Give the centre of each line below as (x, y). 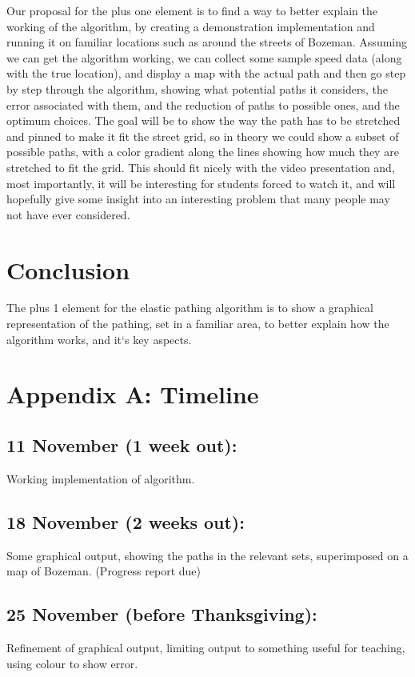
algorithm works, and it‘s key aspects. (99, 339)
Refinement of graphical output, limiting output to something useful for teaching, (206, 647)
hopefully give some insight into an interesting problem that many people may (198, 199)
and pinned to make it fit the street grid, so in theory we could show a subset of (203, 136)
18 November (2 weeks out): (126, 521)
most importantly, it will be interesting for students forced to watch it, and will (201, 183)
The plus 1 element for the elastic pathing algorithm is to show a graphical (190, 308)
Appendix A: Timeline (133, 394)
